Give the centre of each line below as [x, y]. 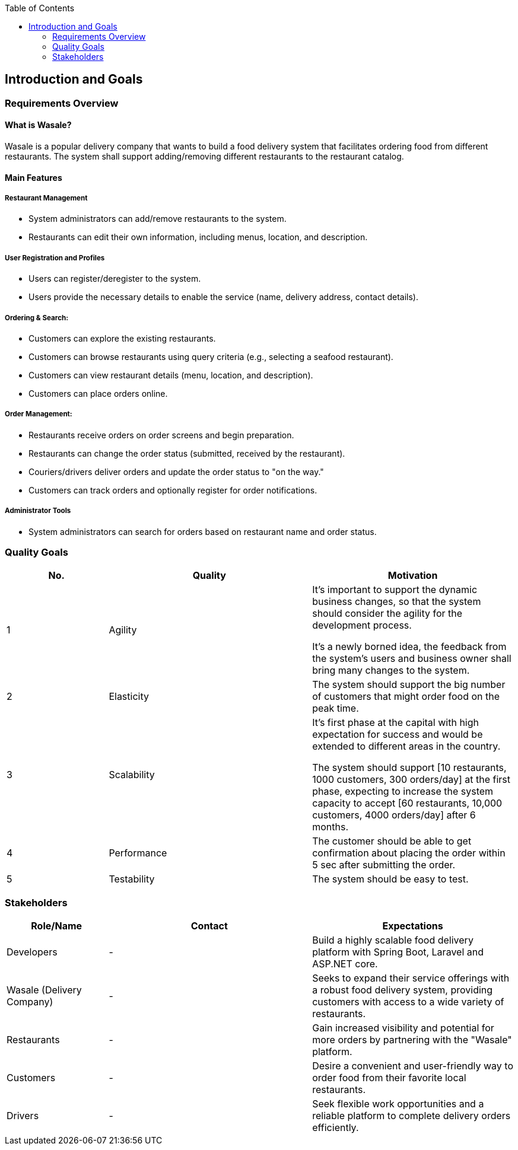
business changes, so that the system [397, 602]
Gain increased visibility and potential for [403, 1028]
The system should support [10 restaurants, [409, 768]
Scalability [132, 775]
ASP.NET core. [345, 964]
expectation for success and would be [398, 735]
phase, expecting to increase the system [403, 791]
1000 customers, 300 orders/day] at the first [411, 780]
